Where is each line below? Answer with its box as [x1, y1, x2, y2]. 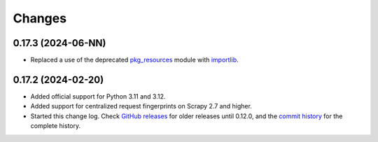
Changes [13, 10, 66, 26]
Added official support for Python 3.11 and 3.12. [30, 92, 166, 101]
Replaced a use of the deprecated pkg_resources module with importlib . [30, 56, 239, 64]
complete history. [30, 122, 80, 130]
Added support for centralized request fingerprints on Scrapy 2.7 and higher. [30, 102, 252, 111]
